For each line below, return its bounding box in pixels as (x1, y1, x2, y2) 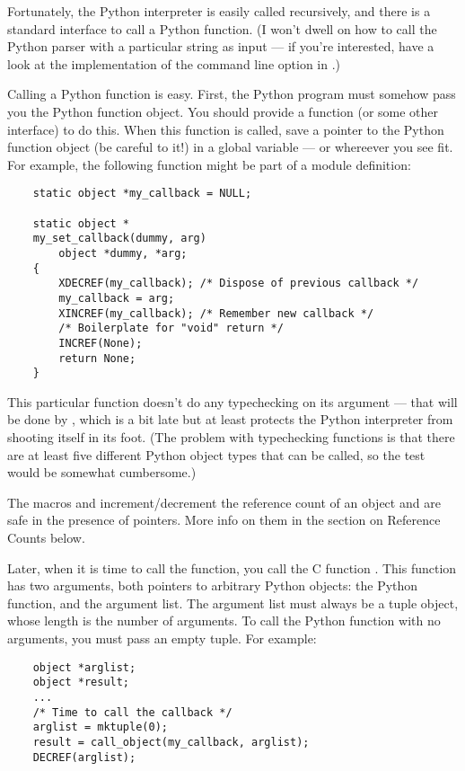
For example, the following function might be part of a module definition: (7, 155, 411, 173)
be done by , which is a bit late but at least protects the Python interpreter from (7, 410, 453, 429)
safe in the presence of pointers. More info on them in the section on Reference (7, 510, 441, 529)
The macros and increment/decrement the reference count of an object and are (7, 492, 441, 511)
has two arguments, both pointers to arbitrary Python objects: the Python (7, 576, 418, 595)
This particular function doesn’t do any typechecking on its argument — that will (7, 392, 458, 411)
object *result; (32, 676, 130, 689)
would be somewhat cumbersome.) (7, 463, 197, 482)
